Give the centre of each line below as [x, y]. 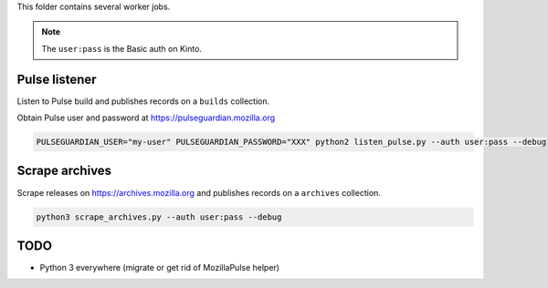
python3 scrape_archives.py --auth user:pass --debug [159, 217]
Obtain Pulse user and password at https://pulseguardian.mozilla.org [146, 118]
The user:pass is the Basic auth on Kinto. [122, 48]
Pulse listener [57, 79]
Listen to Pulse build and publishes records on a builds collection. [143, 101]
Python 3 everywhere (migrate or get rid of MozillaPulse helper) [160, 268]
